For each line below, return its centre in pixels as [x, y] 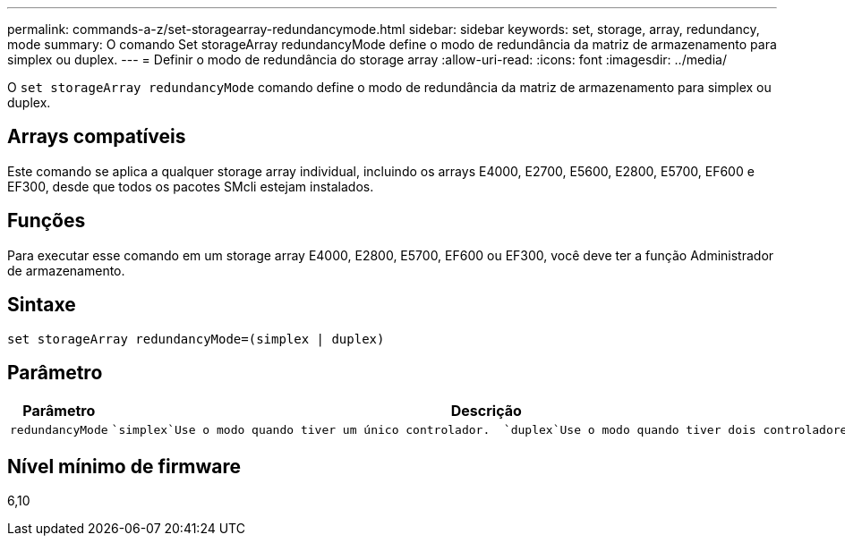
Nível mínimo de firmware [124, 466]
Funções [47, 221]
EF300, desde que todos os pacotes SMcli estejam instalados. [191, 186]
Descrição [486, 411]
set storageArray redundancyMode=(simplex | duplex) [196, 339]
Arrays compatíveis [97, 137]
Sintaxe [42, 305]
